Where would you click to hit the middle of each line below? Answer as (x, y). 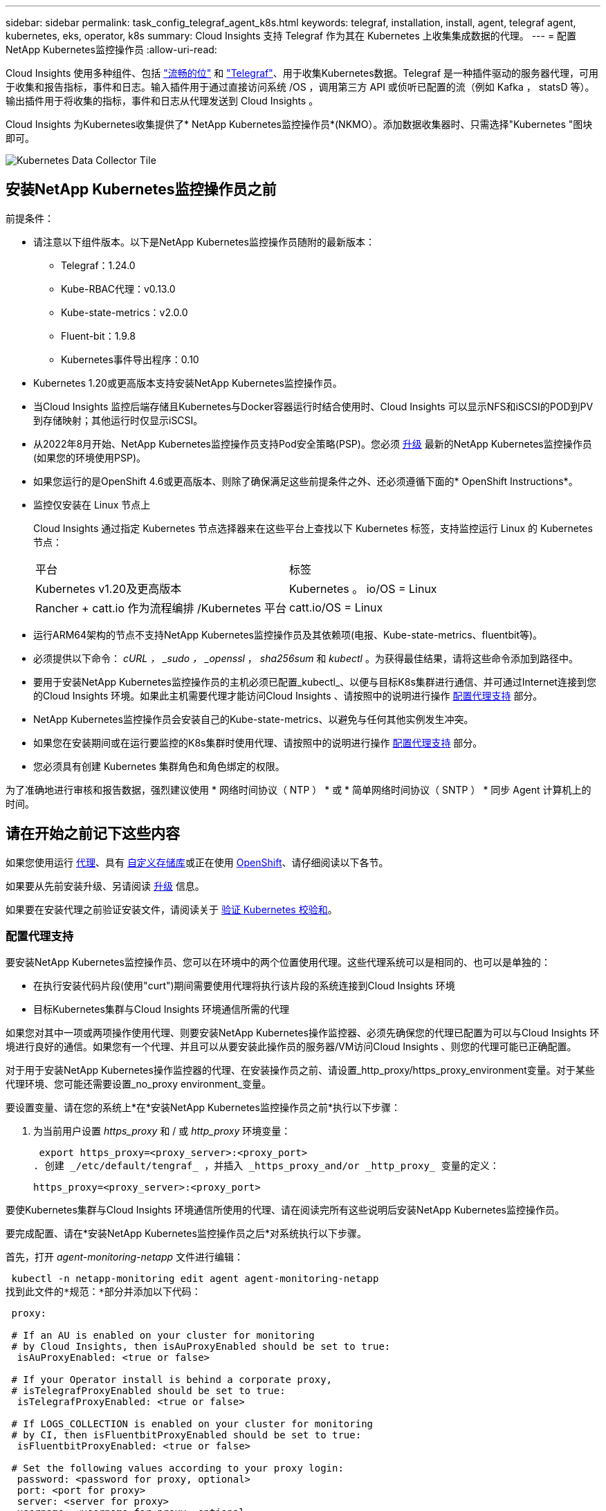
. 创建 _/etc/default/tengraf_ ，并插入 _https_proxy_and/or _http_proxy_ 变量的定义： (266, 1166)
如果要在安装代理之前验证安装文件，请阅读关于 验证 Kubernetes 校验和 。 (172, 909)
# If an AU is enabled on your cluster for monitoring (163, 1336)
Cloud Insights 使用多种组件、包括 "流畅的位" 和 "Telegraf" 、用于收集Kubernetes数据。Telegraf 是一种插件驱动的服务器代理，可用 (302, 73)
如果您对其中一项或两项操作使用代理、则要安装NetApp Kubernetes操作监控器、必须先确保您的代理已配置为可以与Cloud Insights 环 (303, 1033)
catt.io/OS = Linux (336, 607)
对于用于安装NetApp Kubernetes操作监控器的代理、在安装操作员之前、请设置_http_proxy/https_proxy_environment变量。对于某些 (300, 1070)
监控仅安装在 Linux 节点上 (92, 504)
